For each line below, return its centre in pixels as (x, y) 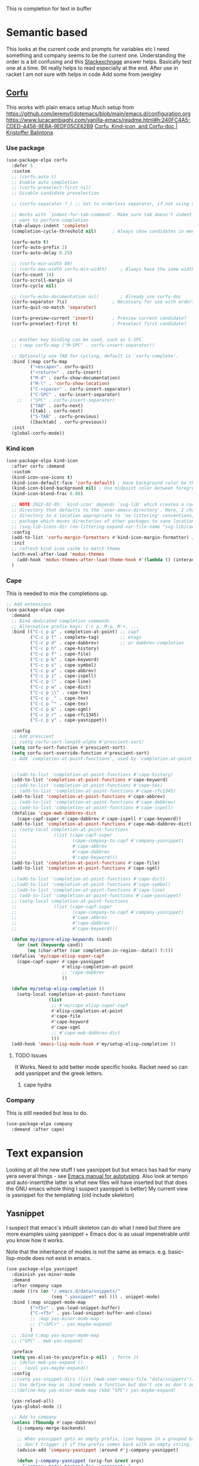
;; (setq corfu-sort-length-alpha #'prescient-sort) (78, 742)
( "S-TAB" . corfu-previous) (65, 417)
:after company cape (37, 1286)
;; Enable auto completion (45, 182)
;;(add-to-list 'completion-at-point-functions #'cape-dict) (89, 879)
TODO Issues (31, 1055)
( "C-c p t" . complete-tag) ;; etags (86, 638)
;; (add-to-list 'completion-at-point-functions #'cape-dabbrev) (94, 802)
